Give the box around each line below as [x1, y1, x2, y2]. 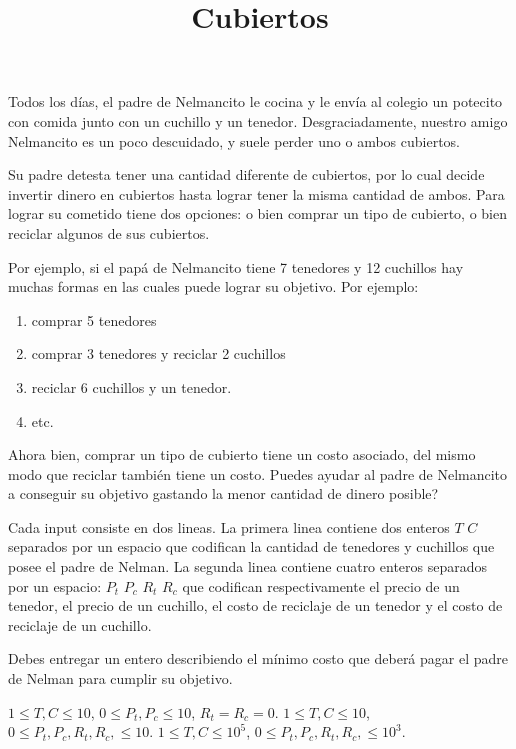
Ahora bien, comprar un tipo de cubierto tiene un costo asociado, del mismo [8, 444, 476, 465]
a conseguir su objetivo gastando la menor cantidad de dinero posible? [8, 483, 439, 504]
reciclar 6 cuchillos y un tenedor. [31, 376, 232, 397]
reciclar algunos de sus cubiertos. [8, 222, 210, 243]
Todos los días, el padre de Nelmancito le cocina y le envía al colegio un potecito [8, 91, 503, 112]
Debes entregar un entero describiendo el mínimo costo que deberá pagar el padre [8, 648, 509, 669]
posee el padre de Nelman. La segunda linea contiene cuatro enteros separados [8, 556, 488, 577]
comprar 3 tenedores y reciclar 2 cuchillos [31, 343, 286, 364]
